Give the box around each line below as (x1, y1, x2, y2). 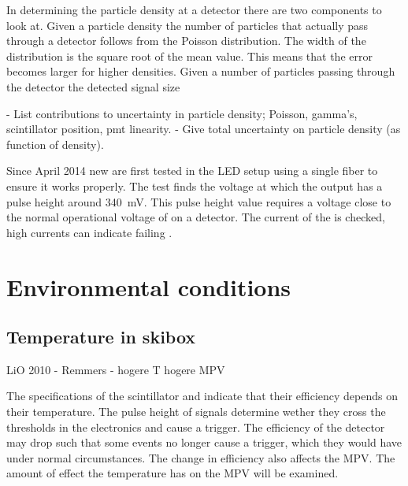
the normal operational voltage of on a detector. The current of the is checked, (6, 209, 385, 225)
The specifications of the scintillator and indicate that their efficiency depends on (6, 388, 398, 404)
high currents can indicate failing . (6, 224, 172, 240)
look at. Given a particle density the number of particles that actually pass (6, 17, 369, 33)
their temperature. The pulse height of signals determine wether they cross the (6, 403, 386, 420)
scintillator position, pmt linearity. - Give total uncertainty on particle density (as (6, 121, 401, 137)
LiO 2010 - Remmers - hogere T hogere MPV (6, 361, 225, 377)
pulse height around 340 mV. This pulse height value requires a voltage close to (6, 193, 391, 210)
